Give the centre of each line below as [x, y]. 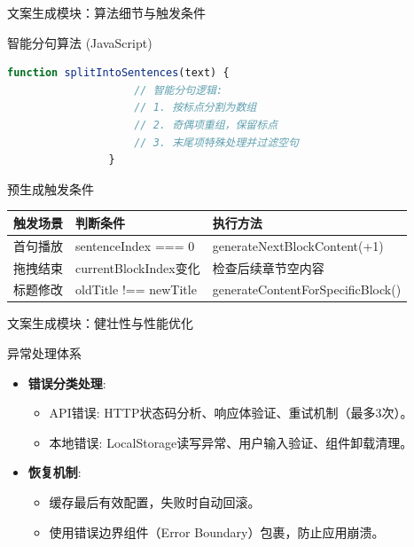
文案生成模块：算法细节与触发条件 [106, 12]
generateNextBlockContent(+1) [298, 245]
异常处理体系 [44, 353]
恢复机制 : [55, 472]
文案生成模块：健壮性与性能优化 [100, 323]
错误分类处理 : [67, 383]
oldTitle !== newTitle [136, 289]
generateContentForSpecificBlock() [307, 289]
